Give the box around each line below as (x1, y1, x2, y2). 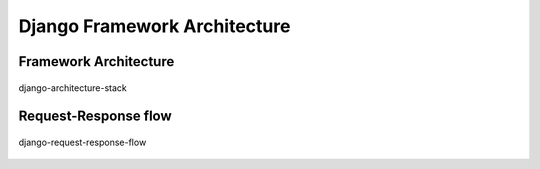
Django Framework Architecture (18, 15, 291, 37)
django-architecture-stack (18, 81, 127, 94)
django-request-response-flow (18, 136, 147, 148)
